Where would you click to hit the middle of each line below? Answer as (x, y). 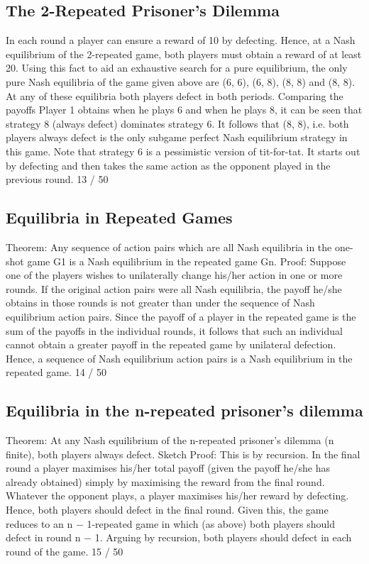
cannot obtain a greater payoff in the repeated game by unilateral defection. (171, 344)
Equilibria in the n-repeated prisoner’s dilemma (184, 410)
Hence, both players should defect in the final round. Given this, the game (167, 510)
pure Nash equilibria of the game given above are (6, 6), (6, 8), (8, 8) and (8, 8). (181, 81)
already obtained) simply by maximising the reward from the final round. (165, 481)
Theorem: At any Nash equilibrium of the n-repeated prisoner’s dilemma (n (170, 440)
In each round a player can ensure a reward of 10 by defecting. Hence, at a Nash (181, 40)
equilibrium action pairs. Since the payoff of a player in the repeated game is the (181, 316)
